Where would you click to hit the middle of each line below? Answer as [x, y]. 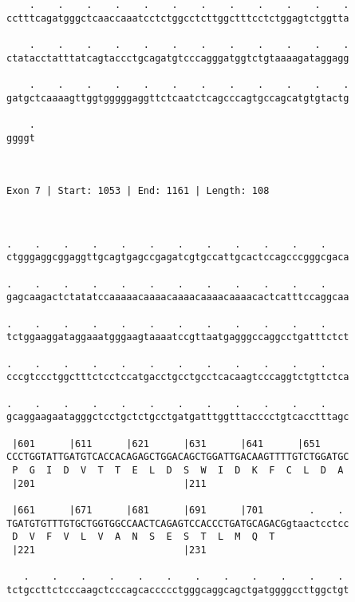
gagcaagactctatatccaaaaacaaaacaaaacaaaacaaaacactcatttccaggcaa [178, 297]
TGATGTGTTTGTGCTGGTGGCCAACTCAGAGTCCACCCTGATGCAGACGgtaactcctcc [178, 523]
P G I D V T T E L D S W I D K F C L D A [178, 470]
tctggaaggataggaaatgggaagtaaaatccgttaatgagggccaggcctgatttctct [178, 337]
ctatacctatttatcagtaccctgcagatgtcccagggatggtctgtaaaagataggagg [178, 58]
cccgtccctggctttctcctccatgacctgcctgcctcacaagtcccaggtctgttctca [178, 377]
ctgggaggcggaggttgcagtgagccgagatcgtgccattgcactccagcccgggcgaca [178, 257]
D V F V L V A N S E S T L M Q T [144, 537]
